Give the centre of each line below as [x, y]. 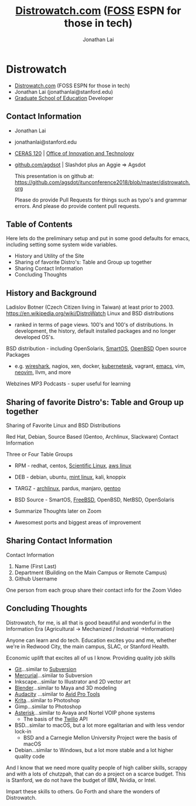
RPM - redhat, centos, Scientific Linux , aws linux [73, 465]
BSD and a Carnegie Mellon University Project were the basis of [100, 737]
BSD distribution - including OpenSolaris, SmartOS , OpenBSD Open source [96, 349]
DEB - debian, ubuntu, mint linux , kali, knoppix [70, 477]
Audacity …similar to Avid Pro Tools [57, 694]
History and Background [51, 293]
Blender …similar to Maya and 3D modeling [66, 688]
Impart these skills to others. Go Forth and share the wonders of [83, 791]
